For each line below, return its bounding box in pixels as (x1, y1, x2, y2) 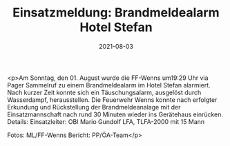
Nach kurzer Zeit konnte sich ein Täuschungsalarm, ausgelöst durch (7, 88, 202, 96)
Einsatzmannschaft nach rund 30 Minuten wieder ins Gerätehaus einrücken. (7, 110, 223, 118)
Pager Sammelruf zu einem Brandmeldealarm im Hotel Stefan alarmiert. (7, 81, 211, 89)
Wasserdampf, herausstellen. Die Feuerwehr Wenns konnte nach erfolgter (7, 95, 218, 104)
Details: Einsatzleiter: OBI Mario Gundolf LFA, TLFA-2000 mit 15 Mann (7, 117, 205, 125)
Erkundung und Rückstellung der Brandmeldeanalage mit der (7, 103, 181, 111)
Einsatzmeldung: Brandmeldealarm (12, 5, 220, 21)
